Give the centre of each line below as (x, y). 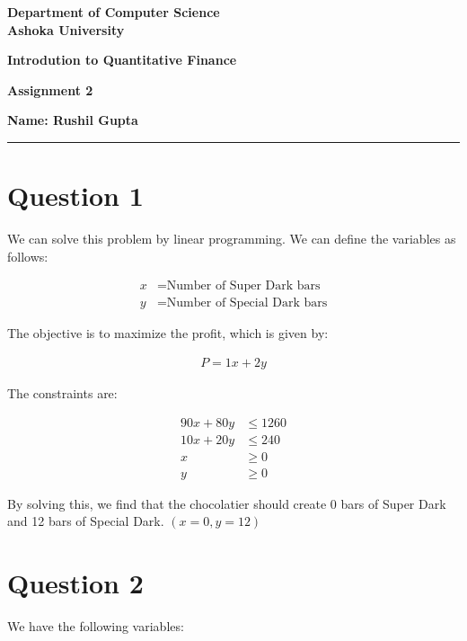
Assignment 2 (50, 89)
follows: (28, 256)
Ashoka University (66, 29)
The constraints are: (62, 392)
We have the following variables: (96, 626)
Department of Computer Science (114, 12)
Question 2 (75, 583)
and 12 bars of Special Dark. (86, 521)
